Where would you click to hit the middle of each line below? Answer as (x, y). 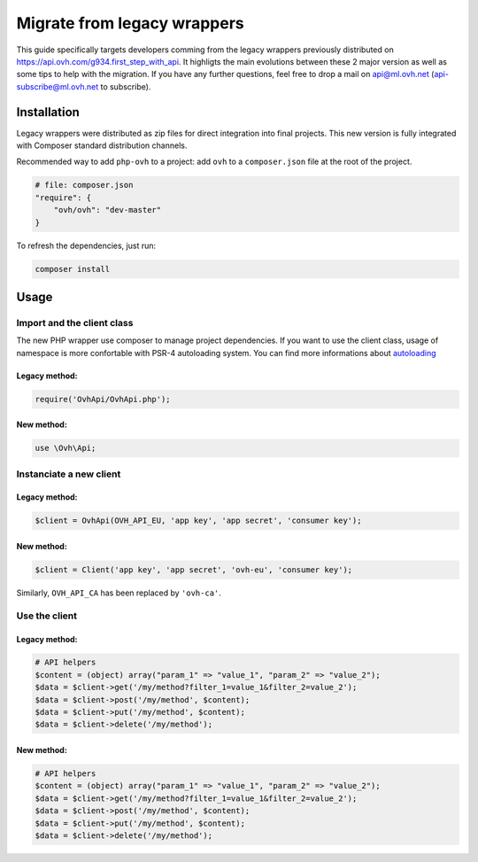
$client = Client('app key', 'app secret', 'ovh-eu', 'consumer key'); (194, 570)
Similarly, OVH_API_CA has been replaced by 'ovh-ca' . (119, 593)
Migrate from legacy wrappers (130, 23)
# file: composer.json (84, 185)
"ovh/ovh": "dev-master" (108, 210)
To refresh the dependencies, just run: (86, 245)
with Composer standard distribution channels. (102, 145)
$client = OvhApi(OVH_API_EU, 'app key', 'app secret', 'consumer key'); (198, 521)
